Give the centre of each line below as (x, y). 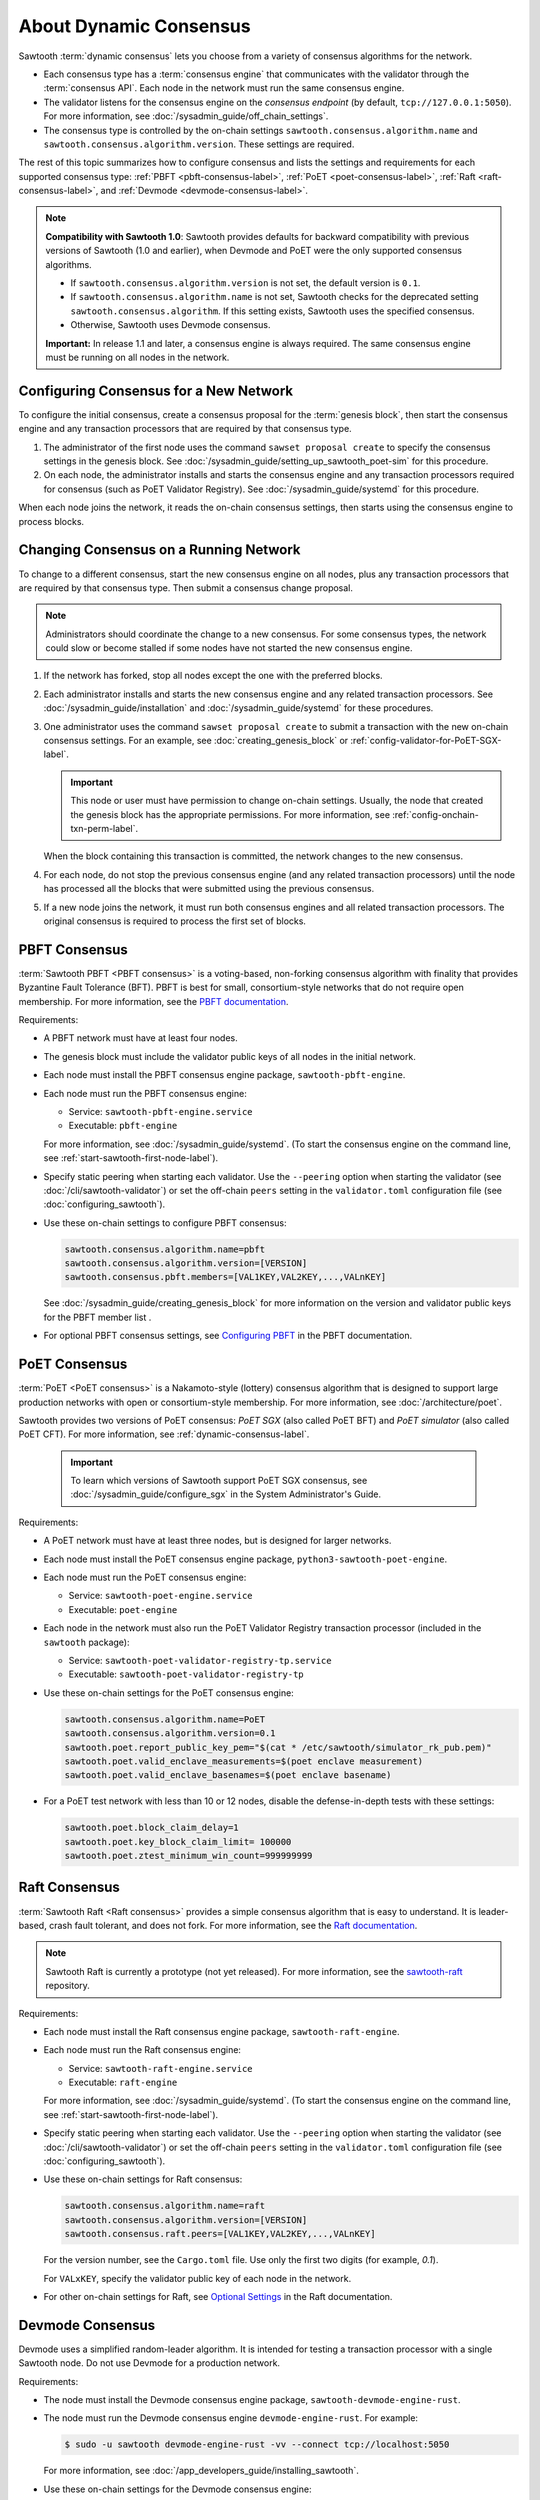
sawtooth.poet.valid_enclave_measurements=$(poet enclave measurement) (244, 1761)
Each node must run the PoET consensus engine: (145, 1577)
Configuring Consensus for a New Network (156, 390)
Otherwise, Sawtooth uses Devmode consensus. (170, 325)
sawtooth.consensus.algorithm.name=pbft (164, 1249)
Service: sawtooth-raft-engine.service (161, 2068)
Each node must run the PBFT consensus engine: (145, 1093)
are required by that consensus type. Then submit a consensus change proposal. (186, 587)
